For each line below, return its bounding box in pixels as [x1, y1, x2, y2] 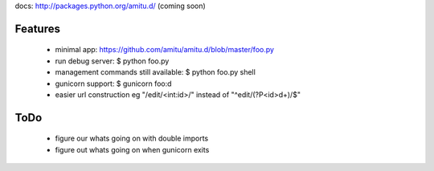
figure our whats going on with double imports [55, 133, 209, 144]
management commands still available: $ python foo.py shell [55, 67, 256, 77]
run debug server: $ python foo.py [55, 56, 170, 66]
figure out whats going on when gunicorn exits [55, 145, 210, 154]
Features [14, 22, 60, 35]
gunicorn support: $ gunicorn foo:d [55, 79, 172, 88]
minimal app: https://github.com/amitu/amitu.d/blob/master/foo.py [55, 45, 275, 55]
